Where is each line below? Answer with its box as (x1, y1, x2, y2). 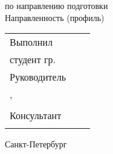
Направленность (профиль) (5, 11, 105, 23)
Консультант (10, 108, 62, 123)
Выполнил (10, 35, 53, 49)
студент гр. (10, 52, 56, 67)
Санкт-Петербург (5, 138, 67, 150)
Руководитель (10, 70, 66, 84)
